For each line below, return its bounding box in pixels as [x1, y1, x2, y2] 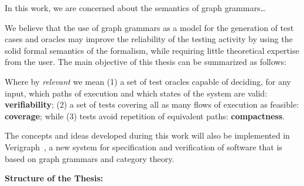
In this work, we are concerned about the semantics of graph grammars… [5, 2, 266, 13]
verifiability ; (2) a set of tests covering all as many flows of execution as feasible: [5, 98, 299, 111]
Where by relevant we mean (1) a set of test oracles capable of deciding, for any [5, 75, 291, 87]
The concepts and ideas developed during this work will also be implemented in [5, 129, 290, 142]
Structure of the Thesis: [5, 172, 103, 184]
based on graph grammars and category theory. [5, 152, 175, 164]
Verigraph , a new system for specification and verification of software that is [5, 140, 282, 153]
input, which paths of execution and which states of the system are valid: [5, 87, 268, 99]
